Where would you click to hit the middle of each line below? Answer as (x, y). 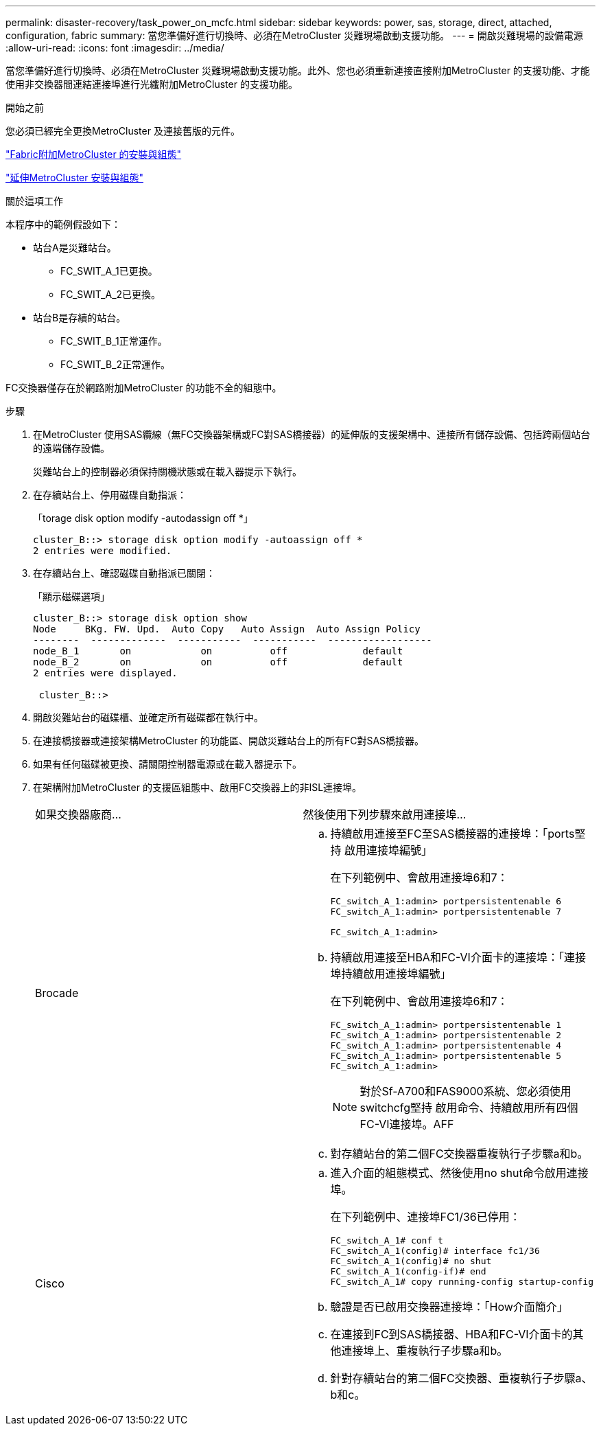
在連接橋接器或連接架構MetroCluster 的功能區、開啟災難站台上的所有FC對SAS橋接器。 (229, 741)
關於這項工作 (34, 201)
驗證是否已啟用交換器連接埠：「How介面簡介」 (449, 1307)
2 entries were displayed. (105, 673)
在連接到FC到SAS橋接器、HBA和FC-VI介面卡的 (451, 1334)
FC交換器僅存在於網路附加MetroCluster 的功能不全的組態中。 (144, 388)
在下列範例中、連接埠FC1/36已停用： (425, 1217)
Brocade (57, 993)
